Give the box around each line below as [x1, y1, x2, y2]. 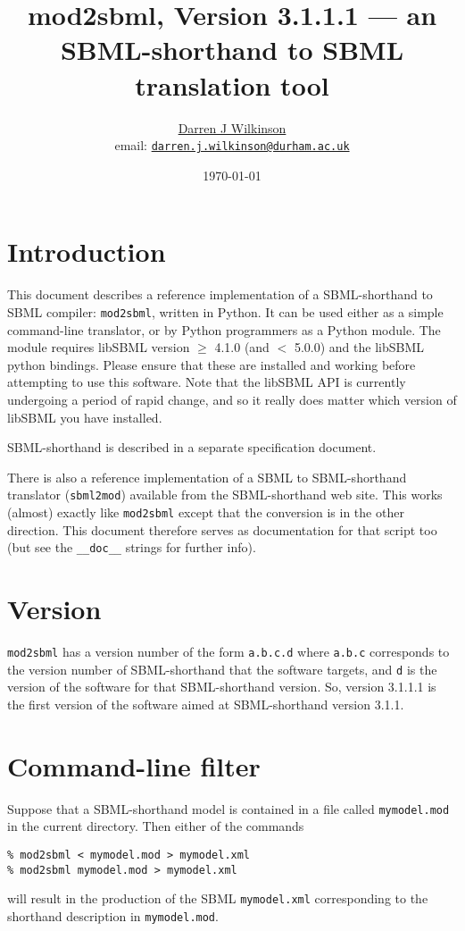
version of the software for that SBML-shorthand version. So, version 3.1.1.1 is [7, 677, 436, 696]
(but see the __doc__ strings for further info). [7, 538, 256, 557]
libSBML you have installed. [7, 407, 162, 426]
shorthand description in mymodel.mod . [7, 906, 219, 925]
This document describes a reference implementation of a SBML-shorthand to [7, 285, 433, 304]
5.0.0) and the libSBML [294, 338, 424, 356]
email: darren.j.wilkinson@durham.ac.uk [114, 136, 350, 155]
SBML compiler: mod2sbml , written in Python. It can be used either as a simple [7, 302, 444, 321]
